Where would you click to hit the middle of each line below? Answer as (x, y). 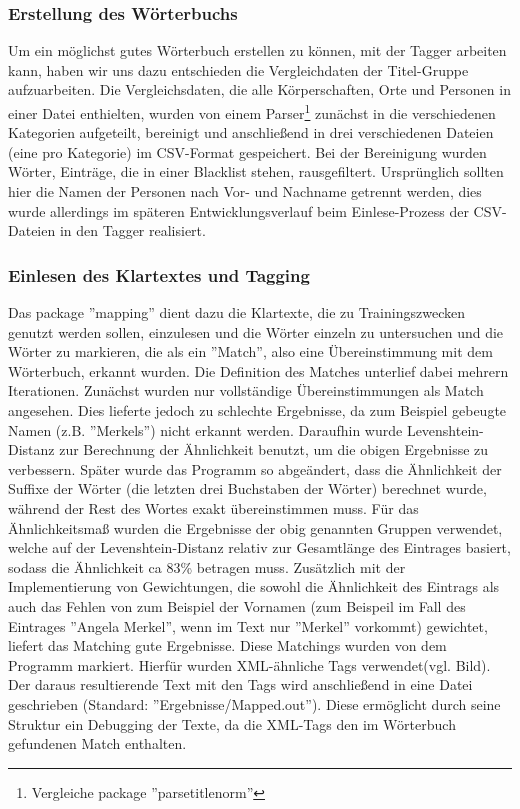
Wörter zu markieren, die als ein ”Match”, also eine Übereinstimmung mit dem (250, 351)
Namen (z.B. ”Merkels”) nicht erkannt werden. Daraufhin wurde (205, 429)
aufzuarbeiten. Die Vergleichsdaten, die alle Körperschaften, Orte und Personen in (259, 89)
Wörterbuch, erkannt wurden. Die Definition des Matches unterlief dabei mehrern (258, 370)
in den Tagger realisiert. (132, 230)
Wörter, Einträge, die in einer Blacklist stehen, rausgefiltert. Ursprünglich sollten (256, 171)
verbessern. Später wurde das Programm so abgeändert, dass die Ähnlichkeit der (255, 468)
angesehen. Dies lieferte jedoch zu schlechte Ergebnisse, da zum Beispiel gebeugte (257, 410)
